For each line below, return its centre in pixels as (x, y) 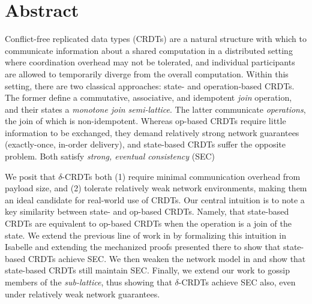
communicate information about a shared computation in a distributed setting (149, 50)
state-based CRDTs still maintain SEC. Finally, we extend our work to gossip (147, 270)
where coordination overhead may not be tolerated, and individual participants (150, 62)
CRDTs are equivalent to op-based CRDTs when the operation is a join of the (148, 223)
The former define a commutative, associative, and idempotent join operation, (148, 97)
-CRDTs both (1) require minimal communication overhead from (181, 176)
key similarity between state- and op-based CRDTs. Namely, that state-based (147, 211)
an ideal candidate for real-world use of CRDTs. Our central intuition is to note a (155, 199)
